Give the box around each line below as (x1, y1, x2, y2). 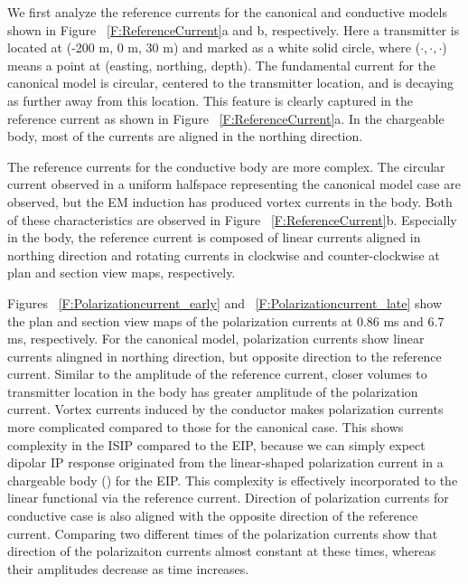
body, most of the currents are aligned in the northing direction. (7, 127, 363, 146)
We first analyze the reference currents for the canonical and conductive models (7, 3, 447, 21)
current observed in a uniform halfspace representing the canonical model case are (7, 174, 461, 193)
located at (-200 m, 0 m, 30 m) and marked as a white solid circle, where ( (7, 38, 421, 57)
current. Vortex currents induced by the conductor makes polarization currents (7, 400, 444, 419)
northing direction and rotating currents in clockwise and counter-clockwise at (7, 245, 440, 264)
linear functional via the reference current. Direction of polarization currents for (7, 488, 449, 507)
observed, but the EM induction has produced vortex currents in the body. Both (7, 192, 453, 211)
